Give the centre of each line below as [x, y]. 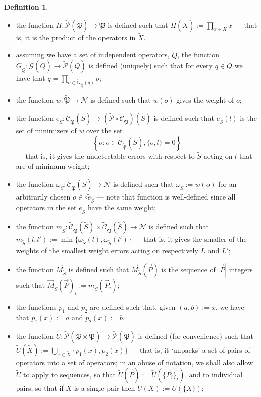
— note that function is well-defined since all [166, 196]
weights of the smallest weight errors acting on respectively [107, 250]
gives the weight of [205, 99]
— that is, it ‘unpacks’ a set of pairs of [190, 350]
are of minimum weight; [53, 165]
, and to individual [214, 374]
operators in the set [46, 207]
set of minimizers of [46, 130]
